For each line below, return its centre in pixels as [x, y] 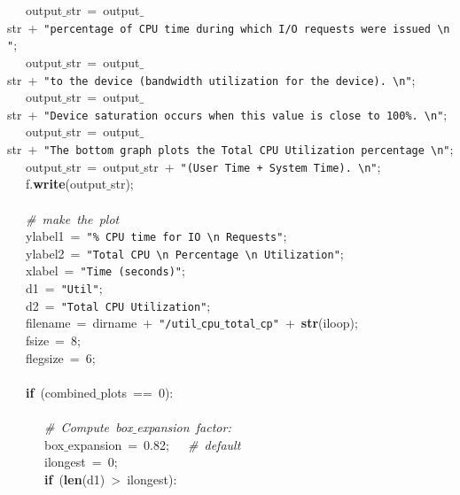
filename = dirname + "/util [111, 323]
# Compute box [89, 427]
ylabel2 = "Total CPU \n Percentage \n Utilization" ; [184, 253]
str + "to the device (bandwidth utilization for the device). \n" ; [211, 79]
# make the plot [73, 218]
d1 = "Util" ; [64, 288]
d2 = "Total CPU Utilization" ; [118, 305]
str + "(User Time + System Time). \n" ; [262, 166]
